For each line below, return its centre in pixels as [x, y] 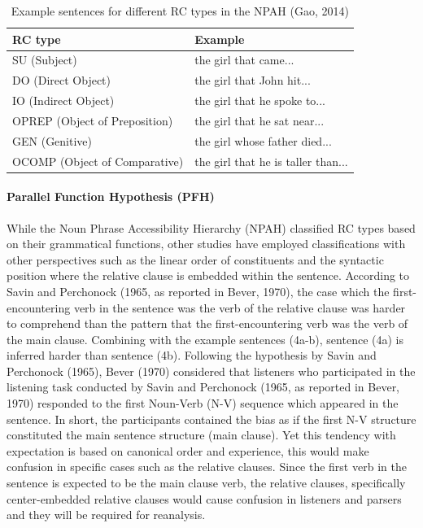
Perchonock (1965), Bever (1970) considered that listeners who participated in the [211, 371]
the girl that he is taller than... [271, 161]
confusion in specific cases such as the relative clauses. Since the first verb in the [207, 467]
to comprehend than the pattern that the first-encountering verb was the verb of [207, 323]
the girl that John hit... [253, 80]
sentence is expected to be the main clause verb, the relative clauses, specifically [206, 483]
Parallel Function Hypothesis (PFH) [111, 196]
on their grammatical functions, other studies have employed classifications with [206, 244]
